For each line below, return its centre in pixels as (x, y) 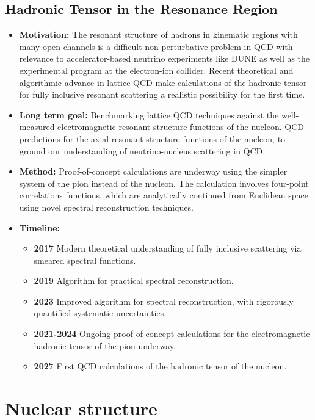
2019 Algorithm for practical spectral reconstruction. (134, 281)
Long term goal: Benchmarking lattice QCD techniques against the (149, 114)
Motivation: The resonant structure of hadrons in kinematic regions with (158, 34)
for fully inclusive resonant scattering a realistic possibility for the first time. (162, 94)
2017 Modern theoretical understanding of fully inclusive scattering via (168, 248)
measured (37, 127)
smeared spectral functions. (85, 260)
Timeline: (39, 227)
